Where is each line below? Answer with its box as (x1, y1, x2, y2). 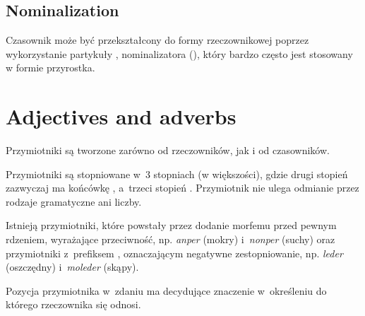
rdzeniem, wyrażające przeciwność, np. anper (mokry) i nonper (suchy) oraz (6, 232, 335, 247)
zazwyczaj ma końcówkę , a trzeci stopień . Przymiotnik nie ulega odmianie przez (6, 180, 359, 195)
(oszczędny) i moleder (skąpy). (6, 259, 139, 274)
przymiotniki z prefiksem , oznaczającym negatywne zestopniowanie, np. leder (6, 245, 343, 260)
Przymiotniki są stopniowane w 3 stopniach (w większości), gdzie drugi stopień (6, 166, 348, 181)
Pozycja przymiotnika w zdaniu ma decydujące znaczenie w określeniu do (6, 283, 327, 298)
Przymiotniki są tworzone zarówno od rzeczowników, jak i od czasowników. (6, 143, 330, 158)
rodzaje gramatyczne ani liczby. (6, 194, 142, 209)
